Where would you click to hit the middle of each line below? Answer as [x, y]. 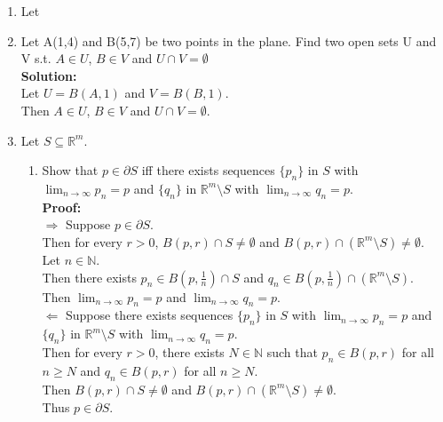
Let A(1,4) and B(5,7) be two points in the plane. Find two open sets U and [229, 40]
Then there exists [89, 277]
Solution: [49, 75]
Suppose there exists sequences [149, 315]
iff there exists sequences [208, 170]
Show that [70, 170]
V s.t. [36, 58]
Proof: [62, 207]
